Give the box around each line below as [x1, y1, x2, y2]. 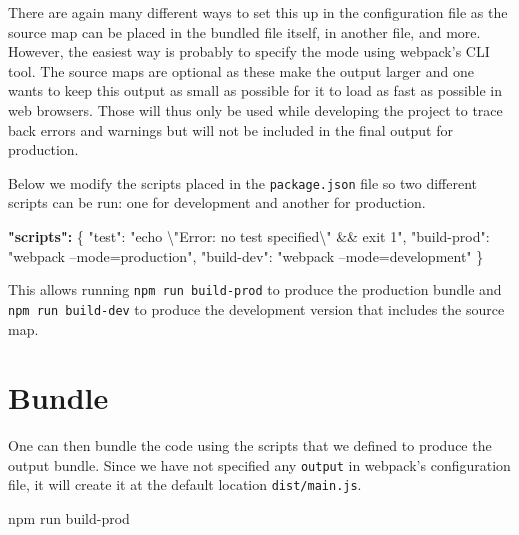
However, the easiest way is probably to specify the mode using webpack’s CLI [8, 41, 490, 62]
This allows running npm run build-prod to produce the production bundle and [8, 279, 502, 300]
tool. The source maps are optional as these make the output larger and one [8, 60, 474, 81]
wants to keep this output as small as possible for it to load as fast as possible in [8, 80, 503, 101]
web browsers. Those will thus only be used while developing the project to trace [8, 99, 503, 120]
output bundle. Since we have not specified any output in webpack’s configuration [8, 454, 511, 475]
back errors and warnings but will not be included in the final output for [8, 119, 453, 140]
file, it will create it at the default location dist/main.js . [8, 474, 362, 495]
